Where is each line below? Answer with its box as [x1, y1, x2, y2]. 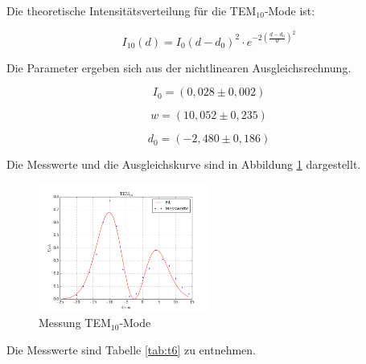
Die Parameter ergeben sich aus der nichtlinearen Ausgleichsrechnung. [6, 59, 352, 76]
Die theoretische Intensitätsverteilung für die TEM [6, 2, 257, 18]
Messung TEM [39, 314, 111, 331]
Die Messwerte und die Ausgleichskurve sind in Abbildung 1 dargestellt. [6, 156, 361, 173]
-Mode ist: [264, 2, 315, 18]
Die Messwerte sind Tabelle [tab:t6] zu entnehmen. [6, 342, 257, 358]
